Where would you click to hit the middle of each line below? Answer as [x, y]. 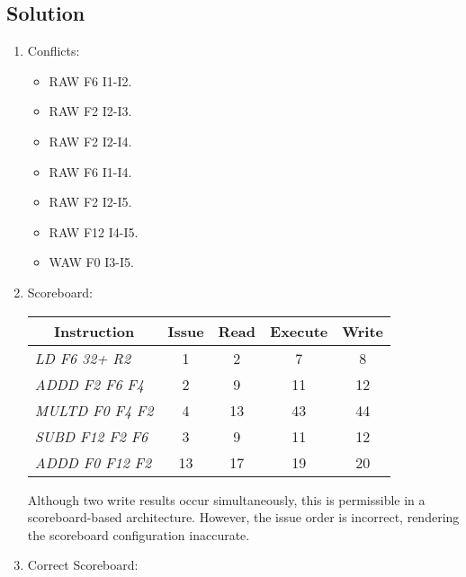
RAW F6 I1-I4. [90, 171]
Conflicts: [54, 51]
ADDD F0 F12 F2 [93, 462]
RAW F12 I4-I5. [94, 231]
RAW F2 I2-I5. [90, 202]
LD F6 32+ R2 [83, 358]
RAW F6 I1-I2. [90, 80]
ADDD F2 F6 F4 [89, 384]
